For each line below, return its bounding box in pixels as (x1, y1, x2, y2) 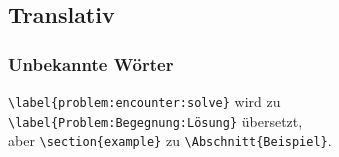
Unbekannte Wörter (8, 51, 174, 76)
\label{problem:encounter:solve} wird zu (8, 91, 281, 111)
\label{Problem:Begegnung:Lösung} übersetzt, (8, 110, 303, 131)
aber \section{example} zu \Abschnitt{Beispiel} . (8, 130, 332, 151)
